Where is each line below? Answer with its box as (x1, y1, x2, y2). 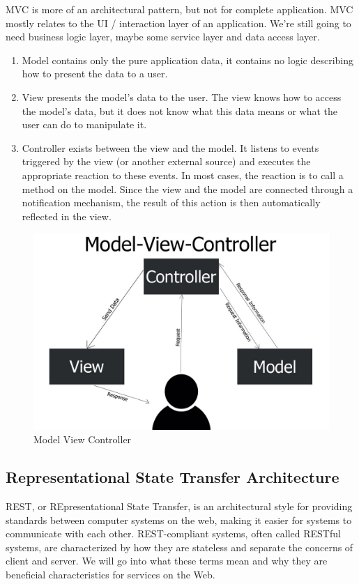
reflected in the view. (22, 208, 112, 223)
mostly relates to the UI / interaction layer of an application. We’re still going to (6, 15, 351, 30)
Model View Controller (33, 432, 132, 447)
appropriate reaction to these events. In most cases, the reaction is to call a (22, 167, 344, 182)
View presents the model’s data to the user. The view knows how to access (22, 89, 342, 104)
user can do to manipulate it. (22, 117, 147, 132)
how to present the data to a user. (22, 66, 168, 81)
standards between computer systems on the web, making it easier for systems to (6, 512, 352, 527)
